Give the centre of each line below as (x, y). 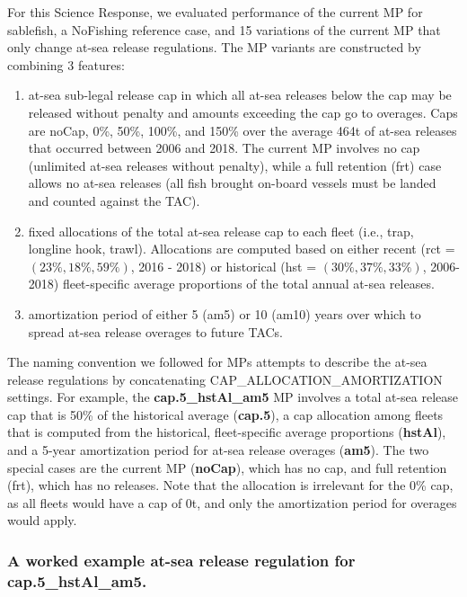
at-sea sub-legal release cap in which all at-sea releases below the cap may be (240, 95)
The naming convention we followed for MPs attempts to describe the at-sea (217, 362)
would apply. (42, 520)
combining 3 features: (66, 64)
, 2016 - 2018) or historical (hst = (224, 266)
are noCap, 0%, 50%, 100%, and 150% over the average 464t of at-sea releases (242, 130)
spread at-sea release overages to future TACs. (156, 331)
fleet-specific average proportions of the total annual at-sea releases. (248, 284)
